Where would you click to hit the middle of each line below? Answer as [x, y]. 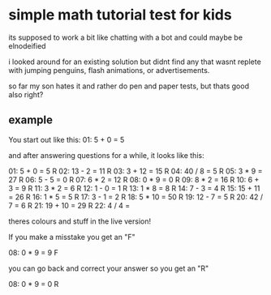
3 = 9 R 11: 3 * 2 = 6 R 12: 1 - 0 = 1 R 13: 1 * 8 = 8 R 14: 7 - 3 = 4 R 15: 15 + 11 [134, 188]
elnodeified [27, 45]
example [31, 120]
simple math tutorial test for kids [120, 15]
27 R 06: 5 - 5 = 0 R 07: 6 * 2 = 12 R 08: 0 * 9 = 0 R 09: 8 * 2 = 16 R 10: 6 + [134, 179]
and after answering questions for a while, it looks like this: [106, 155]
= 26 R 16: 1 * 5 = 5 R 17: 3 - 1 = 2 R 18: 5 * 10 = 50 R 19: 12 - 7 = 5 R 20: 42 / [136, 197]
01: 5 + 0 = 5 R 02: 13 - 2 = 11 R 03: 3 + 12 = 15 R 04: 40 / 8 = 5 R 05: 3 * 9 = [135, 171]
